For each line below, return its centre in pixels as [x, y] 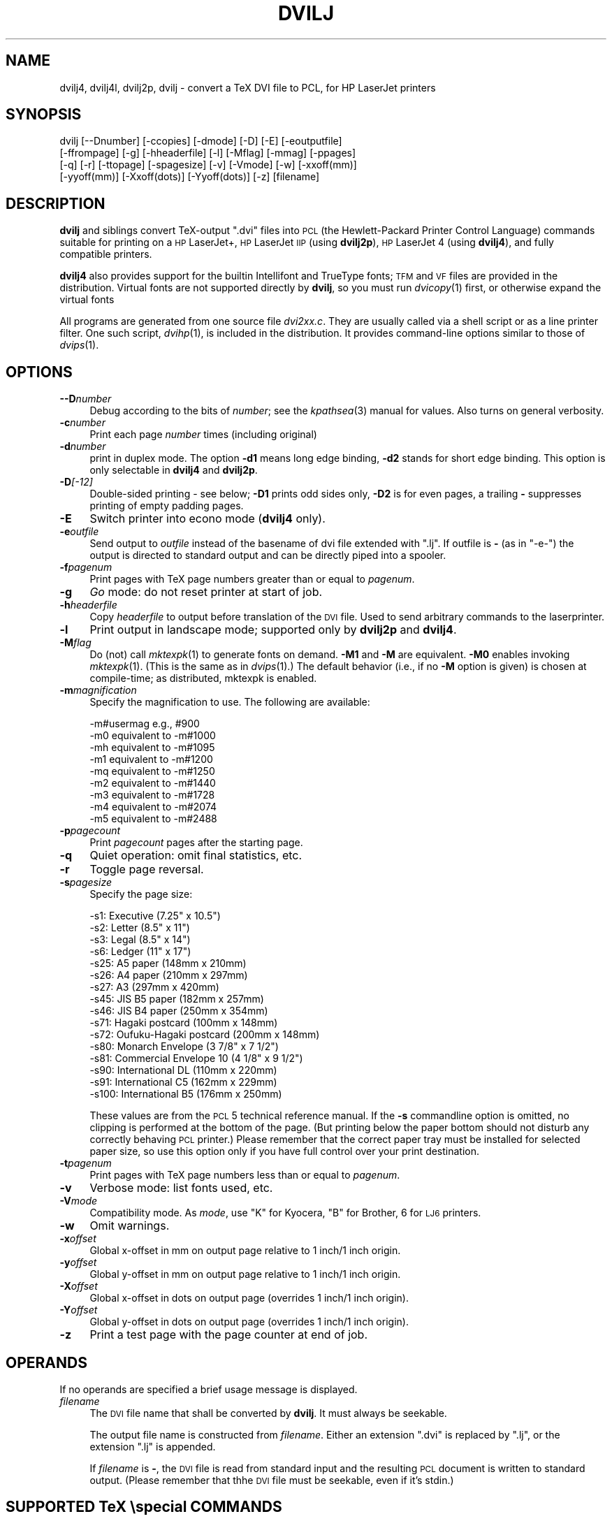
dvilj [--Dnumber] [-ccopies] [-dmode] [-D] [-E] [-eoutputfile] [201, 141]
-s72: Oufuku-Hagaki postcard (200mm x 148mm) [205, 1035]
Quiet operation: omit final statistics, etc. [196, 856]
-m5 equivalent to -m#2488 [153, 819]
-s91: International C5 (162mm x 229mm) [183, 1082]
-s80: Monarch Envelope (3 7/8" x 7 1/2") [184, 1047]
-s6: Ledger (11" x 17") [140, 952]
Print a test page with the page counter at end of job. [229, 1335]
